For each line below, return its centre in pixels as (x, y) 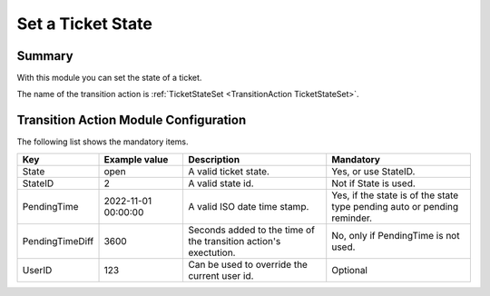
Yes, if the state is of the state (395, 195)
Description (214, 159)
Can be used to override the (248, 264)
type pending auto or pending (395, 206)
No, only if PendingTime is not (396, 235)
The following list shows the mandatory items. (103, 142)
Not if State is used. (374, 183)
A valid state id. (220, 183)
